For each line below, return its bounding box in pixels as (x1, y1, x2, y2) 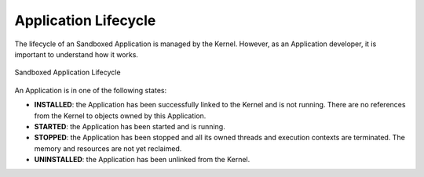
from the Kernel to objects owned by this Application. (34, 110, 207, 121)
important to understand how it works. (14, 49, 139, 59)
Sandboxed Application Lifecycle (14, 67, 121, 78)
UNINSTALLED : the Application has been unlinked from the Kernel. (34, 155, 250, 164)
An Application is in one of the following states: (14, 85, 167, 95)
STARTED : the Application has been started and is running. (34, 121, 225, 131)
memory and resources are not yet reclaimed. (34, 143, 182, 153)
